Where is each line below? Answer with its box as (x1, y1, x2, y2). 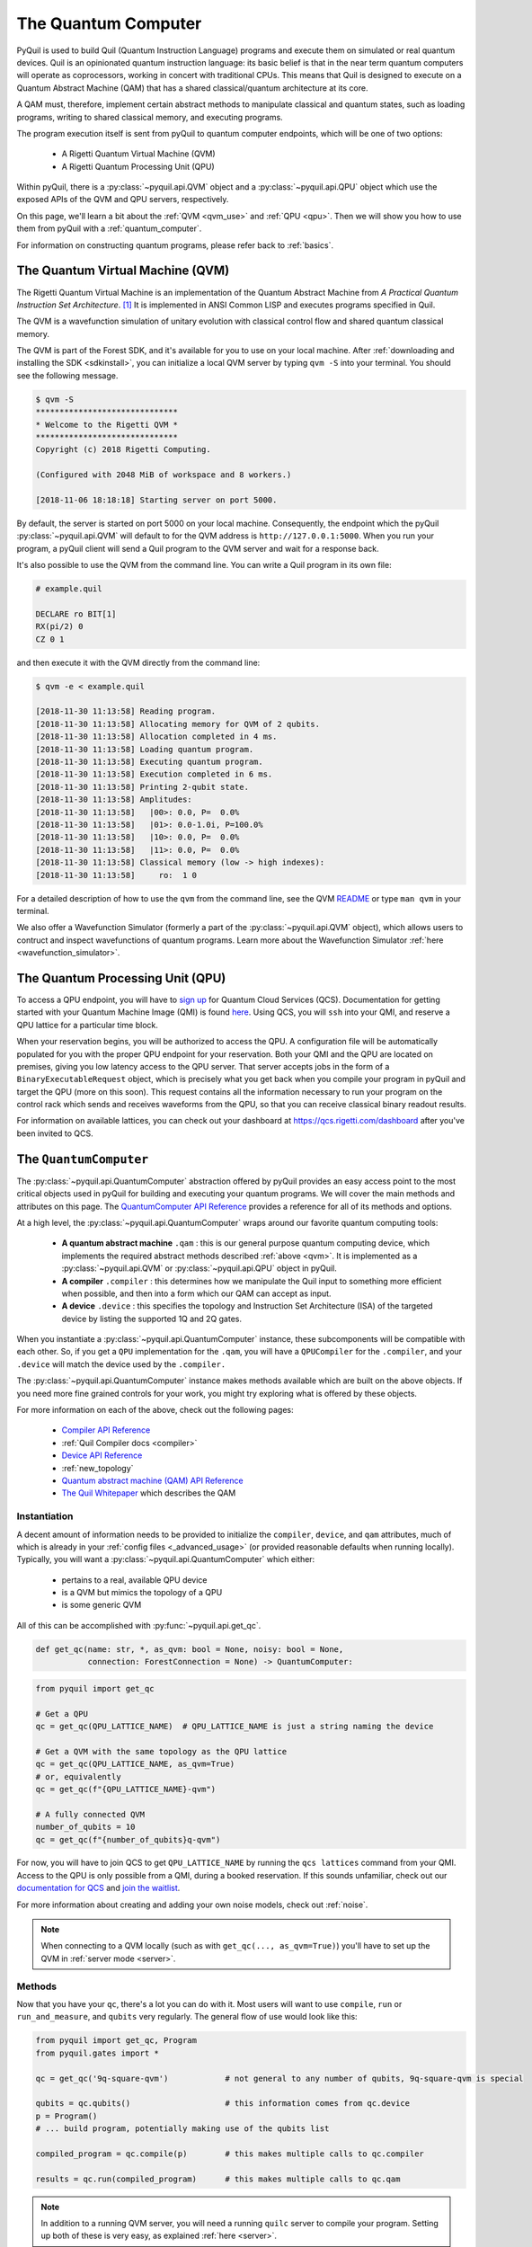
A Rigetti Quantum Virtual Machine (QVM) (61, 148, 216, 159)
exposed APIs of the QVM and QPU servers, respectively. (16, 194, 229, 205)
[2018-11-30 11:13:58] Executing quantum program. (35, 757, 264, 767)
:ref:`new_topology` (61, 1462, 134, 1473)
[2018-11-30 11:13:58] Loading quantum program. (35, 744, 254, 754)
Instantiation (16, 1510, 74, 1523)
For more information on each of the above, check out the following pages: (16, 1405, 294, 1416)
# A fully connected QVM (35, 1809, 146, 1819)
